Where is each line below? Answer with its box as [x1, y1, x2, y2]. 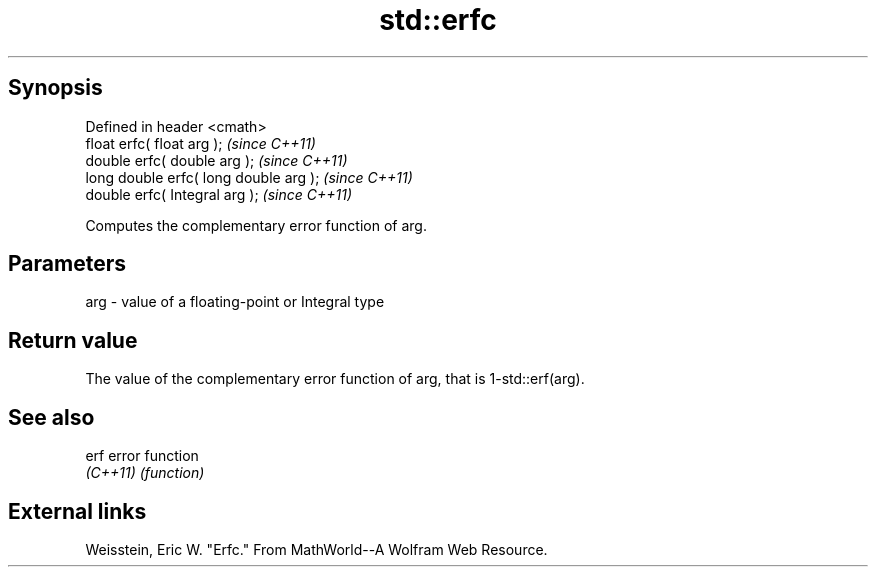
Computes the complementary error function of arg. [85, 216, 427, 234]
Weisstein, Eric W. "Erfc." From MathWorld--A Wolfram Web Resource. [85, 540, 548, 558]
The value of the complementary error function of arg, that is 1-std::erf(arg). [85, 370, 585, 388]
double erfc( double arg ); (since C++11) [85, 151, 348, 169]
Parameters [8, 251, 126, 277]
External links [8, 498, 147, 524]
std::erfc [379, 3, 497, 37]
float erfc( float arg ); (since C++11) [85, 134, 316, 152]
